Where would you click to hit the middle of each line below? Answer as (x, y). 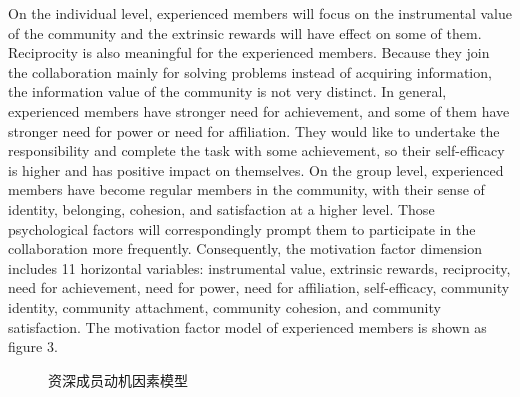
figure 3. (33, 346)
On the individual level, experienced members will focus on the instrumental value (260, 13)
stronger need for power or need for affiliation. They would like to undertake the (254, 130)
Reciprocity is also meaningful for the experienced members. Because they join (249, 52)
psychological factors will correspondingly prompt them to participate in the (242, 228)
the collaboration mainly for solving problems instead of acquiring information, (250, 71)
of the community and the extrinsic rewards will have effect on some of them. (245, 32)
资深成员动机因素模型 (118, 379)
